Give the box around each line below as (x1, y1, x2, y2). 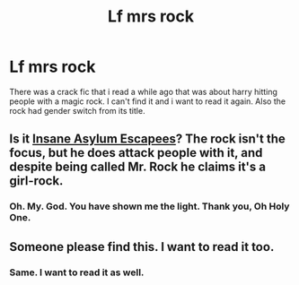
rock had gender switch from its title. (9, 105, 145, 116)
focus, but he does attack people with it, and (9, 145, 263, 160)
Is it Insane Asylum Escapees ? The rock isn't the (9, 132, 286, 147)
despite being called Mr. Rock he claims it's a (9, 160, 267, 175)
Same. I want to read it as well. (9, 266, 145, 279)
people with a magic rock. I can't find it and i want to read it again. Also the (9, 96, 286, 107)
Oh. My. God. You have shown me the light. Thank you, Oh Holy (9, 200, 290, 212)
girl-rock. (9, 173, 64, 189)
